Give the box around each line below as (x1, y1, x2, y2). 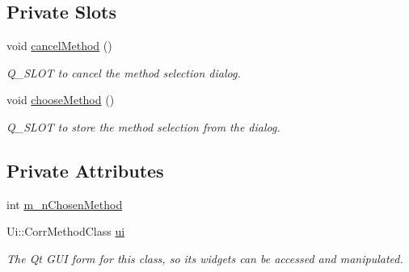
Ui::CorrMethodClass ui (6, 223, 125, 240)
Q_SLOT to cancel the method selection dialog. (6, 64, 241, 81)
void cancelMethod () (6, 37, 112, 54)
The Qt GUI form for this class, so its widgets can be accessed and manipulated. (6, 249, 403, 266)
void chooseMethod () (6, 91, 115, 108)
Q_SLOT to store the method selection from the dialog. (6, 118, 280, 135)
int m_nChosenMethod (6, 195, 123, 212)
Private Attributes (6, 157, 164, 182)
